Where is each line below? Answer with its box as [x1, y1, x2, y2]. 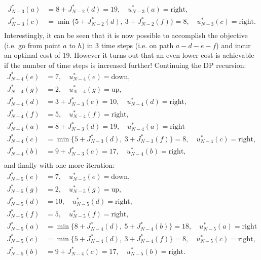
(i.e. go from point [4, 40, 61, 50]
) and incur [216, 40, 251, 50]
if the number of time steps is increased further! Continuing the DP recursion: [4, 59, 246, 70]
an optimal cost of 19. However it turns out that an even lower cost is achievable [4, 50, 254, 60]
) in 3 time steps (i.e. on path [82, 40, 174, 50]
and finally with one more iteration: [4, 160, 115, 170]
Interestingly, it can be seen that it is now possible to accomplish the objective [4, 30, 248, 41]
